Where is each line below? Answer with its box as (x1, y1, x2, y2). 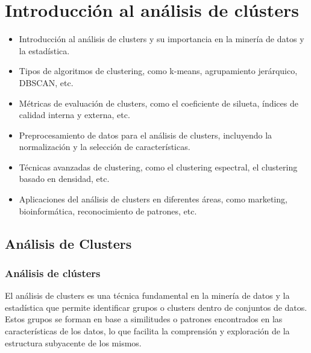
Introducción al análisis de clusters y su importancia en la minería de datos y (19, 33, 304, 45)
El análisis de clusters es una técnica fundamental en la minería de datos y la (5, 289, 290, 302)
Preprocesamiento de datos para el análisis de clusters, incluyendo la (19, 128, 272, 141)
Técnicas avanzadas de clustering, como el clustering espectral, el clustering (19, 160, 298, 173)
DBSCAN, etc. (19, 76, 74, 89)
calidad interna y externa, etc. (19, 108, 130, 121)
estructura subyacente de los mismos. (5, 336, 142, 349)
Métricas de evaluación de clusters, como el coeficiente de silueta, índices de (19, 96, 298, 109)
